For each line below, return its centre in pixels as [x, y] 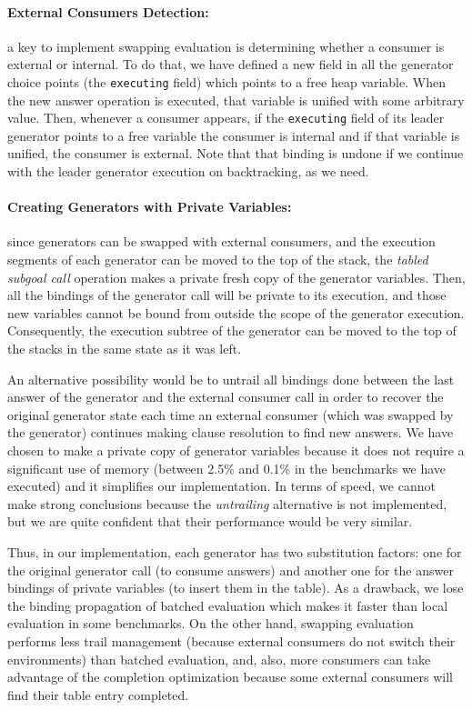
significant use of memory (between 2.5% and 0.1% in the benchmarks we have [227, 468]
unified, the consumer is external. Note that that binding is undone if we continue [236, 153]
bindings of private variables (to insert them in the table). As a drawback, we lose [236, 588]
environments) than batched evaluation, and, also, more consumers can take [219, 659]
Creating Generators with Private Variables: [150, 207]
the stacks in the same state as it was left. [125, 349]
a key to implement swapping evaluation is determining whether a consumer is [226, 46]
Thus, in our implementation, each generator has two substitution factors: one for [235, 551]
